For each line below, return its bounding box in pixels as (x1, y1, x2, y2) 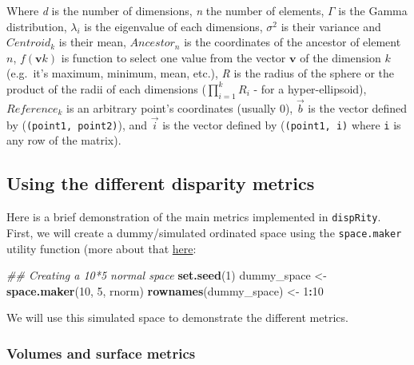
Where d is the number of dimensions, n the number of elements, (6, 2, 324, 18)
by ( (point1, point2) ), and (6, 116, 148, 133)
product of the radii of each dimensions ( (6, 80, 206, 97)
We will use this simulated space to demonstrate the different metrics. (6, 309, 348, 326)
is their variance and (281, 18, 381, 34)
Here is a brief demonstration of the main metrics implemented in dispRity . (6, 208, 381, 225)
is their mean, (58, 34, 126, 50)
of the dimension (300, 49, 381, 65)
